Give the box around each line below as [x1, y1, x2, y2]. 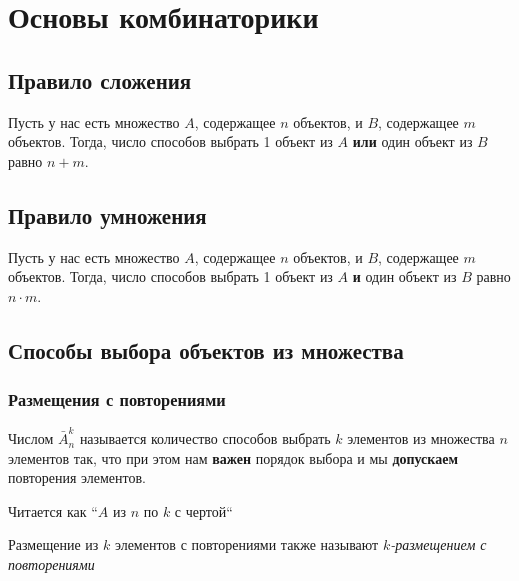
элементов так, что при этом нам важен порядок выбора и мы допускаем [8, 447, 458, 468]
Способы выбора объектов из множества [8, 334, 404, 365]
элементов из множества [347, 428, 495, 449]
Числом [8, 428, 54, 449]
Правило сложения [8, 64, 192, 95]
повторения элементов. [8, 467, 146, 488]
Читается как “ [8, 500, 98, 521]
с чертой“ [174, 500, 233, 521]
